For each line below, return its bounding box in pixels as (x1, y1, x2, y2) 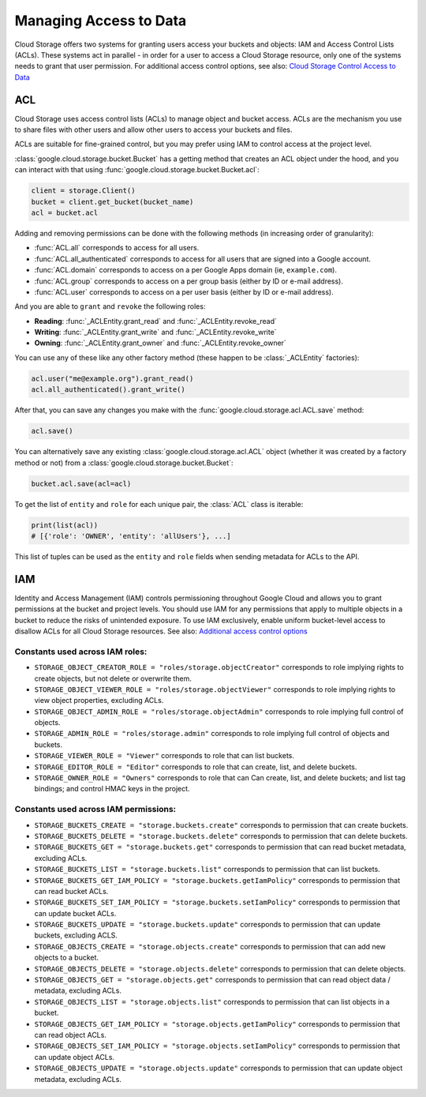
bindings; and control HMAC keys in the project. (34, 784, 190, 794)
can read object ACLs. (34, 1030, 106, 1039)
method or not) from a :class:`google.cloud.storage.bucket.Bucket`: (14, 458, 234, 468)
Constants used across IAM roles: (14, 646, 148, 657)
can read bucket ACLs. (34, 886, 109, 896)
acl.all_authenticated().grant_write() (31, 385, 185, 394)
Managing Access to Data (14, 12, 187, 29)
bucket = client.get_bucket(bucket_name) (31, 197, 194, 206)
